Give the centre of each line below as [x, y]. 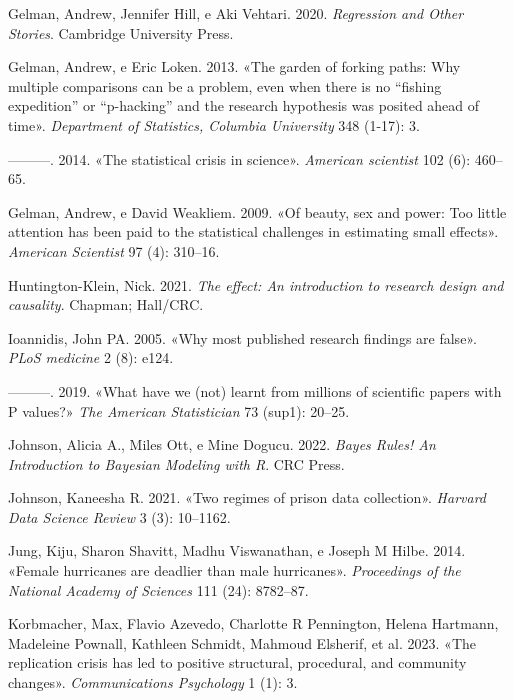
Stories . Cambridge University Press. [121, 32]
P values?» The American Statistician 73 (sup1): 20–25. [179, 410]
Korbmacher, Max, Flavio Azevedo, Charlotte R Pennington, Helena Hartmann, [253, 623]
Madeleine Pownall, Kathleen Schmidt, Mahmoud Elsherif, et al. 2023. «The [242, 642]
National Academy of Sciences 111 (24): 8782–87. [158, 589]
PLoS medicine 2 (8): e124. [91, 357]
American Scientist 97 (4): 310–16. [114, 250]
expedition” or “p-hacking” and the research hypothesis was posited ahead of [244, 105]
